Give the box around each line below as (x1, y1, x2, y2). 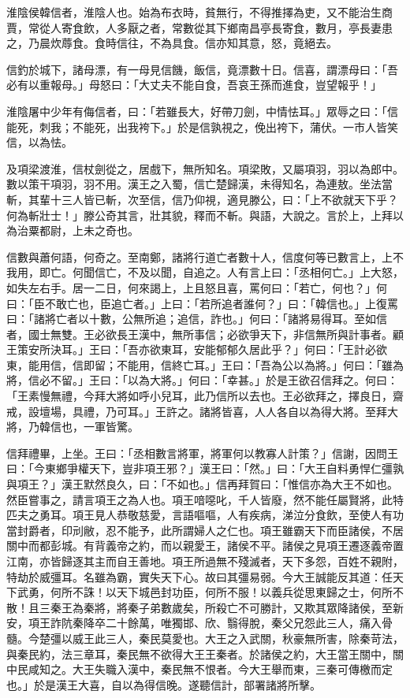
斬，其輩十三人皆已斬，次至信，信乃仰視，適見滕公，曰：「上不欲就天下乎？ (6, 191, 398, 207)
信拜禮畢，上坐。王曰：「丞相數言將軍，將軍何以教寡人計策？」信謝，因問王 (6, 444, 398, 461)
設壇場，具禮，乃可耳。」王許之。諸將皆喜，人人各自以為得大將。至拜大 (28, 403, 398, 419)
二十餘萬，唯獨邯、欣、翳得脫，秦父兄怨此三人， (105, 614, 360, 631)
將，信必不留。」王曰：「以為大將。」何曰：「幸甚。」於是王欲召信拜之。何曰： (6, 372, 398, 388)
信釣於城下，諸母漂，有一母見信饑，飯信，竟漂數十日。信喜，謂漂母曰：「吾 (6, 61, 398, 77)
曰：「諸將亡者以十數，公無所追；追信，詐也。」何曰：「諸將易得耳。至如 (6, 310, 376, 327)
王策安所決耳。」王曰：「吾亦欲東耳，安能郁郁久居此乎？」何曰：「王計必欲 (6, 341, 387, 358)
